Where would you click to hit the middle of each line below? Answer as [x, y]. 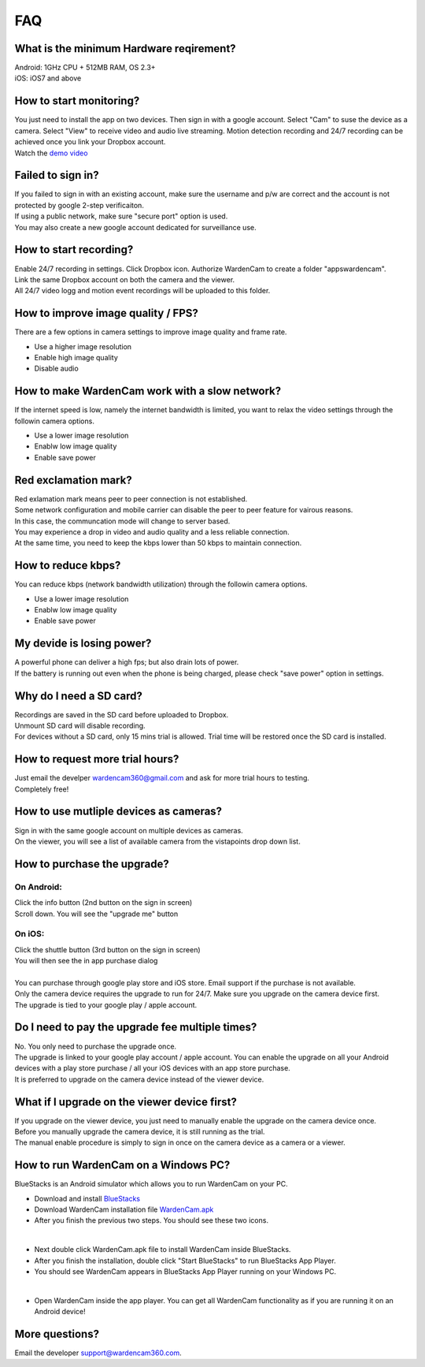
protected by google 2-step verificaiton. [79, 205]
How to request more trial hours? [97, 760]
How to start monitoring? [77, 101]
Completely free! [42, 789]
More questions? [57, 1334]
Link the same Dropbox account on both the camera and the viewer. [125, 279]
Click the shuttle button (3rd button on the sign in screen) [107, 949]
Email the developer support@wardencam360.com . [98, 1353]
